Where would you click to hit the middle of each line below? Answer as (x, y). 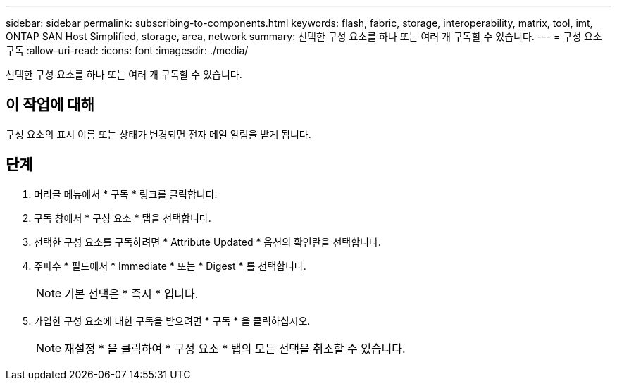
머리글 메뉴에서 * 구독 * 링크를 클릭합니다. (126, 194)
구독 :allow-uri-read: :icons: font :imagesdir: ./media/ (127, 50)
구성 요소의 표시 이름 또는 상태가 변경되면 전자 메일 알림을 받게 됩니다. (158, 134)
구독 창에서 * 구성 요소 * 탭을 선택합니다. (123, 218)
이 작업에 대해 (50, 105)
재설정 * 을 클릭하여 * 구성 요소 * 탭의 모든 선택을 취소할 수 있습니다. (235, 348)
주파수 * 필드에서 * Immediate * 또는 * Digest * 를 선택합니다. (170, 266)
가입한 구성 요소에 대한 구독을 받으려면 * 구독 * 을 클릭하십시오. (172, 320)
